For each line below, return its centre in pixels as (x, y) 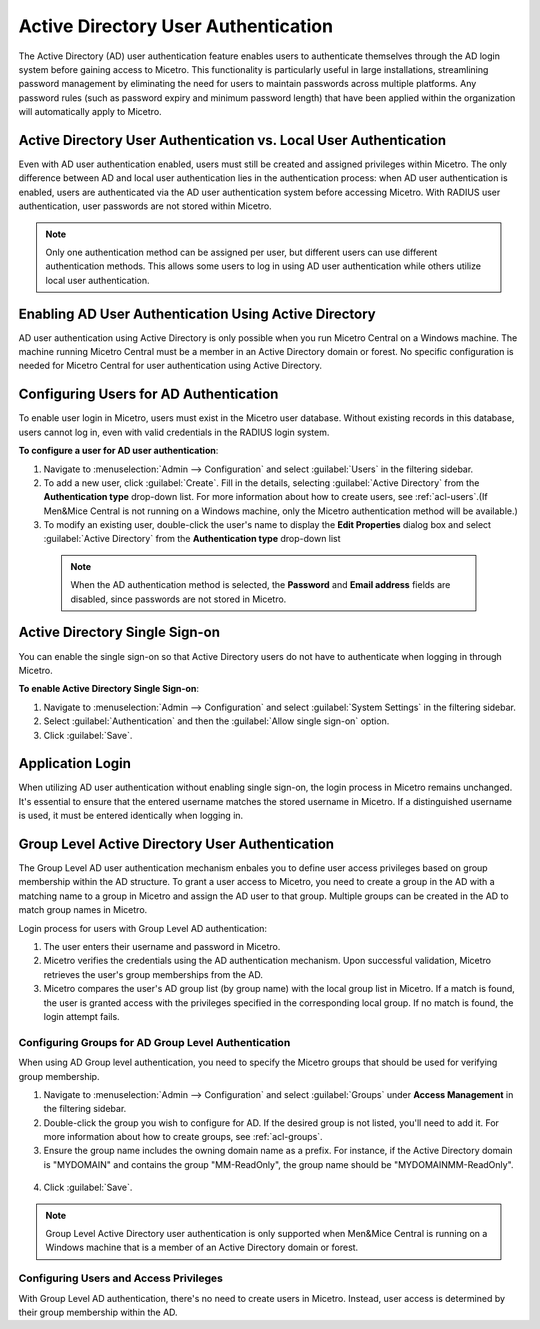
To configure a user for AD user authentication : (118, 451)
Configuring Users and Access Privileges (121, 1278)
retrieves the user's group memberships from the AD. (153, 974)
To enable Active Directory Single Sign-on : (109, 689)
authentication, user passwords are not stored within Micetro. (145, 206)
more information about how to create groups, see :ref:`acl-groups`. (183, 1137)
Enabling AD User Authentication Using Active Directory (197, 313)
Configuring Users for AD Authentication (148, 394)
